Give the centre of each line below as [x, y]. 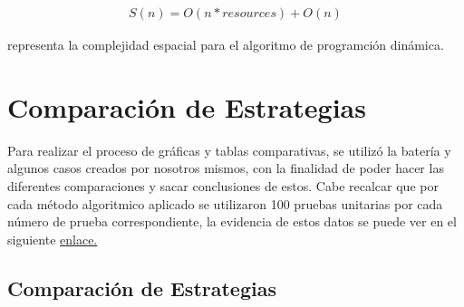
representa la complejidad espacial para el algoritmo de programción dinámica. [226, 45]
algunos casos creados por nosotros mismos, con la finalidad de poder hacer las [226, 168]
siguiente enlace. [53, 239]
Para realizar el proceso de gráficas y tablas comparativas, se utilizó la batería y [229, 150]
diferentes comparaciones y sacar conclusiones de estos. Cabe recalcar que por [223, 185]
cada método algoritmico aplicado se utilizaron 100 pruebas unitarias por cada [225, 203]
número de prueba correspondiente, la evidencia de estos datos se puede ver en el [232, 221]
